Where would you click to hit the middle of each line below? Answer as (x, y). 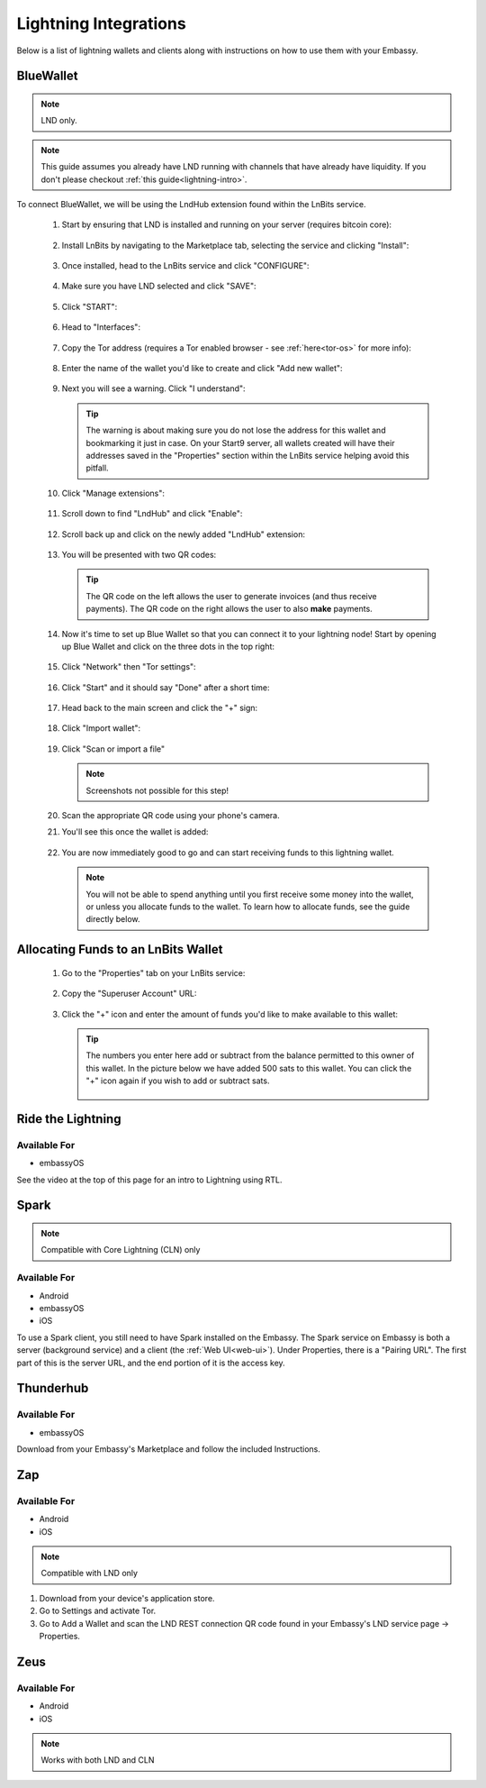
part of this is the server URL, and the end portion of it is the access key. (151, 1363)
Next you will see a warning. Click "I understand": (154, 388)
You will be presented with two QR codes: (139, 554)
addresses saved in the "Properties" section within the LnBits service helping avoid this (247, 455)
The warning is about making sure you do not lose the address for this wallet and (236, 430)
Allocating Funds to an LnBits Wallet (120, 949)
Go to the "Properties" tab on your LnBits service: (153, 972)
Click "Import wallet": (101, 728)
